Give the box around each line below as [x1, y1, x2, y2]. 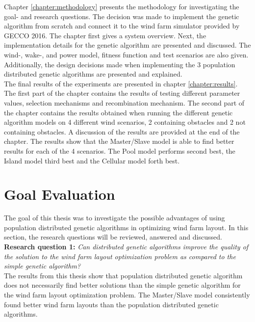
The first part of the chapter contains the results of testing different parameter [4, 88, 240, 98]
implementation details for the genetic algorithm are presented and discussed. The [4, 40, 251, 50]
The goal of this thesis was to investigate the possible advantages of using [4, 213, 225, 223]
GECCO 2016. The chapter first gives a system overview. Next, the [4, 30, 206, 40]
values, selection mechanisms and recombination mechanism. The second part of [4, 97, 245, 107]
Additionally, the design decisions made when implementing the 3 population [4, 59, 235, 69]
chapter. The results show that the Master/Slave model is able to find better [4, 136, 234, 146]
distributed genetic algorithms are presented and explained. [4, 69, 182, 79]
